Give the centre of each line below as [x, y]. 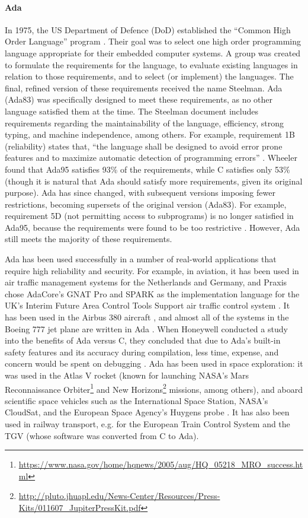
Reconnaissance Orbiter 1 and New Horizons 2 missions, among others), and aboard [154, 388]
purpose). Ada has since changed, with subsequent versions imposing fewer [140, 193]
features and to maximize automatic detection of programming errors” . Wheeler [151, 158]
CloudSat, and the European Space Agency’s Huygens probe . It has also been [147, 412]
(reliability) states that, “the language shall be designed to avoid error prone [144, 146]
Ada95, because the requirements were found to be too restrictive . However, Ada [153, 227]
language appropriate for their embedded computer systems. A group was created [153, 53]
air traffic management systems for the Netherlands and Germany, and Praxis [146, 282]
